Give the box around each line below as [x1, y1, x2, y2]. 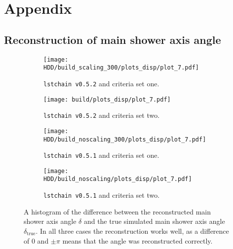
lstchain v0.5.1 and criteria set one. [43, 150, 159, 160]
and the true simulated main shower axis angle [83, 216, 225, 226]
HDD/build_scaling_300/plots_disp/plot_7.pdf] [43, 64, 199, 71]
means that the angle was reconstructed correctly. [62, 235, 213, 246]
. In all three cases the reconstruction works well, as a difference [36, 225, 229, 236]
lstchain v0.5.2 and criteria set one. [43, 78, 159, 88]
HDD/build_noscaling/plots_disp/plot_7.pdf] [43, 176, 192, 183]
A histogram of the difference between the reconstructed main [24, 206, 211, 216]
